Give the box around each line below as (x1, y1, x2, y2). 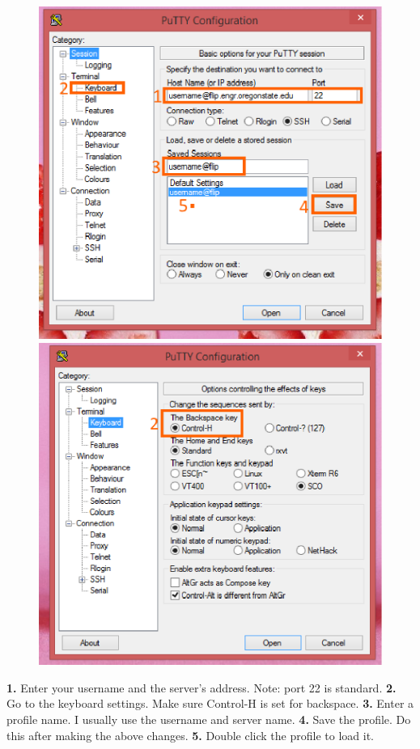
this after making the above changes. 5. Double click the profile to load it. (6, 726, 374, 743)
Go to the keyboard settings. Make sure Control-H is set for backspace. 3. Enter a (6, 695, 414, 712)
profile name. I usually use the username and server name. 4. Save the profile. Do (6, 710, 411, 727)
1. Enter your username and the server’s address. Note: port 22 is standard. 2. (6, 679, 397, 696)
